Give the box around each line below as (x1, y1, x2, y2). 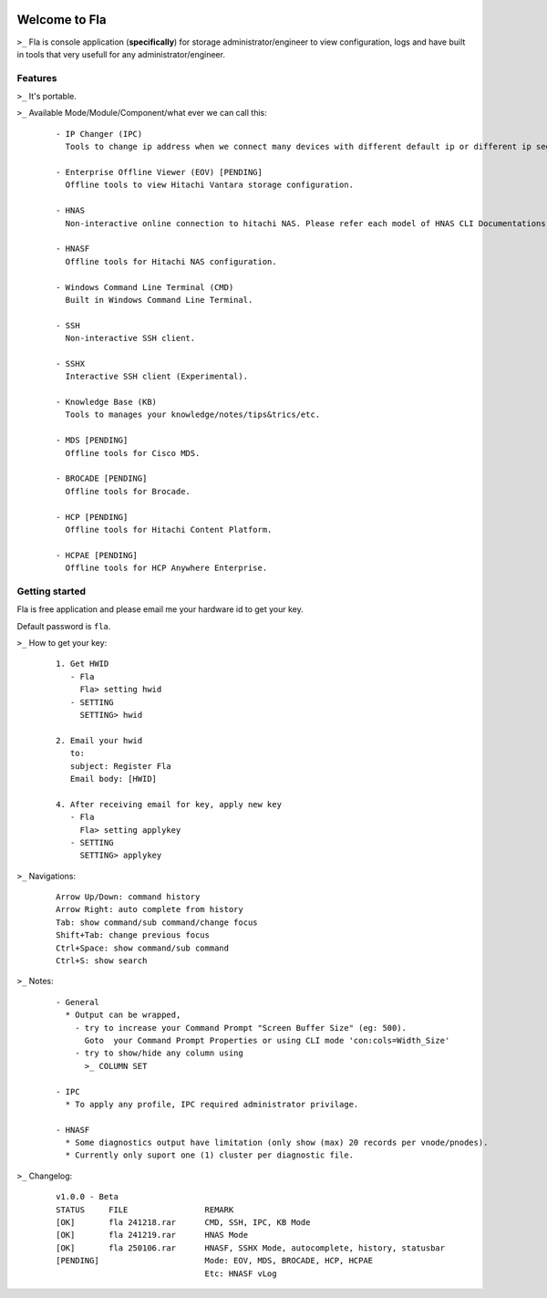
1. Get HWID (56, 659, 109, 670)
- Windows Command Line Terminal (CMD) (56, 282, 234, 292)
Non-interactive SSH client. (65, 333, 196, 344)
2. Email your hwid (56, 735, 143, 745)
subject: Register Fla (69, 761, 172, 771)
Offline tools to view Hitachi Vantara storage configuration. (65, 180, 355, 191)
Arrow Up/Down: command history (56, 892, 201, 902)
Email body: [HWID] (69, 774, 158, 784)
